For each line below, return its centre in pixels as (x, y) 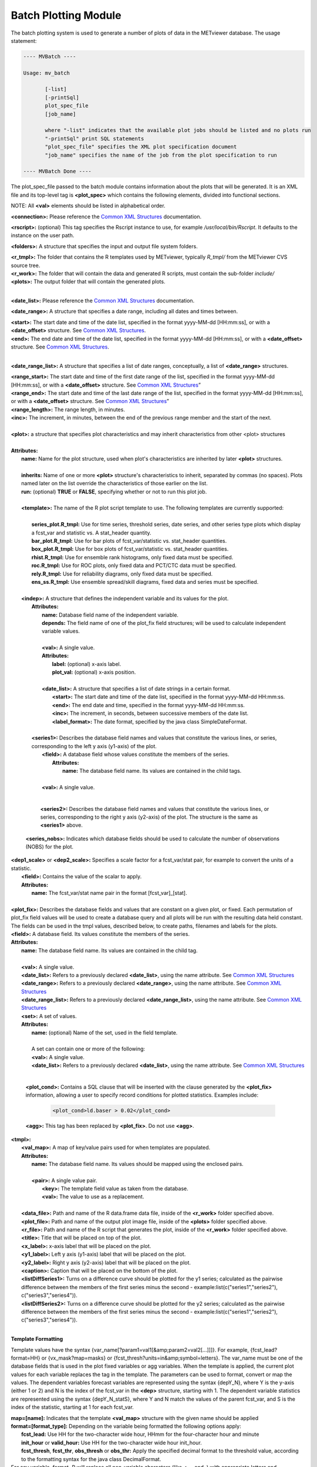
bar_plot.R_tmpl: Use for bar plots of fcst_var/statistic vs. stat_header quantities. (129, 541)
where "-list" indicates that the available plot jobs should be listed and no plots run (178, 130)
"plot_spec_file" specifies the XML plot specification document (141, 147)
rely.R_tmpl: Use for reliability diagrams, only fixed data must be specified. (122, 574)
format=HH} (26, 1358)
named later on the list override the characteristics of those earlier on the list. (114, 484)
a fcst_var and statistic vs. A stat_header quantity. (92, 533)
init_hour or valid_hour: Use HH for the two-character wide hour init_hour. (112, 1442)
